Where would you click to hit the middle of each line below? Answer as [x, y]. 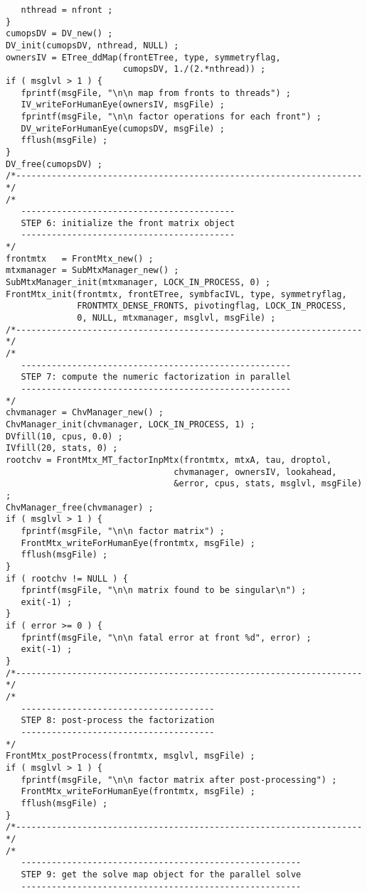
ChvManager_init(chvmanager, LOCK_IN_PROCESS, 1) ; [131, 424]
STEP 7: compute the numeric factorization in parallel [156, 377]
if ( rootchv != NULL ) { [67, 578]
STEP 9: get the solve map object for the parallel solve [161, 874]
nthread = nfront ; [67, 10]
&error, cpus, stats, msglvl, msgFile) [268, 484]
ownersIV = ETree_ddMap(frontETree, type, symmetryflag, [143, 57]
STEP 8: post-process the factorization [118, 721]
